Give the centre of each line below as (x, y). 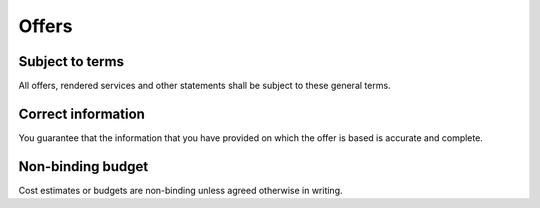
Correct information (81, 113)
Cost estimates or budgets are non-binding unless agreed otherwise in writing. (181, 190)
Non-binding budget (83, 166)
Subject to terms (71, 61)
